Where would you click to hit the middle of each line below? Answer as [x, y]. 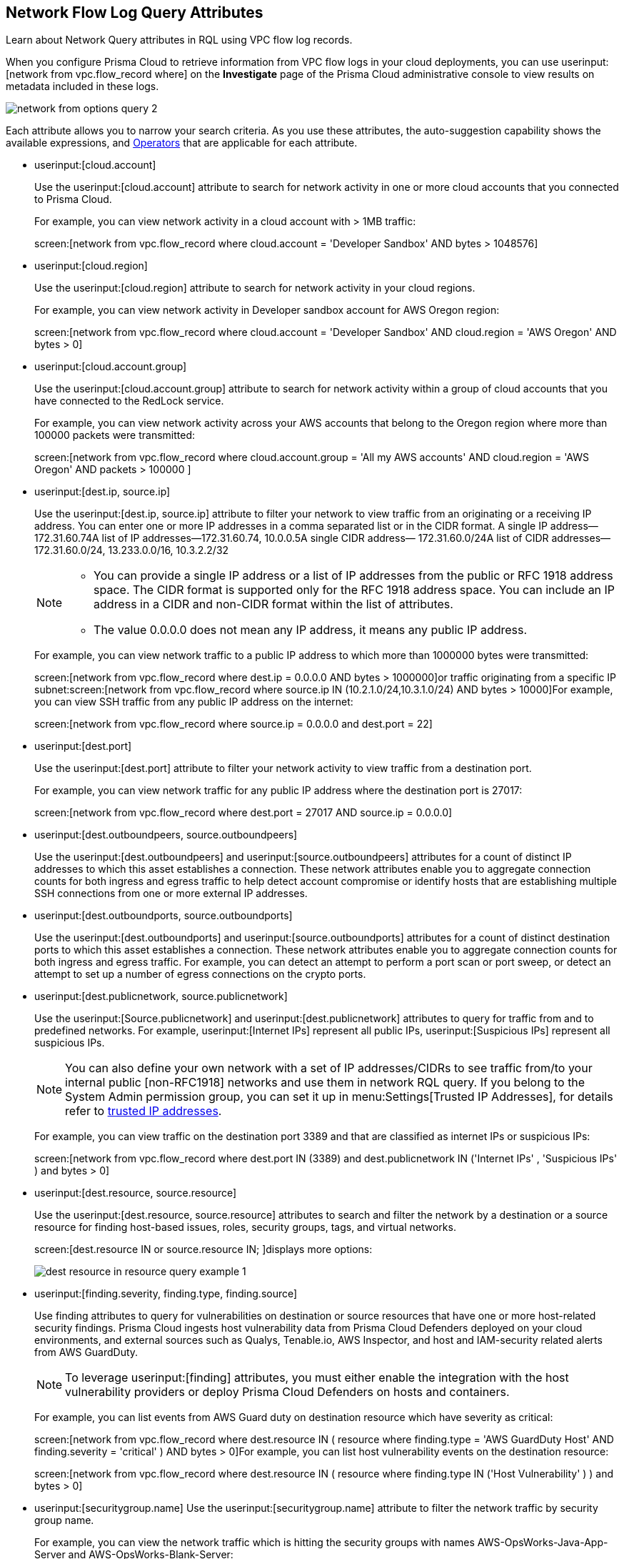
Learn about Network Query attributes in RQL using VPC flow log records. [179, 40]
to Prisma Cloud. [73, 199]
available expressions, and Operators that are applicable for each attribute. [182, 143]
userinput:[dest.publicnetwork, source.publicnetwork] [161, 996]
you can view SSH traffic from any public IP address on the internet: [194, 702]
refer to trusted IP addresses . [144, 1111]
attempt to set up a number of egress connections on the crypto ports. [200, 974]
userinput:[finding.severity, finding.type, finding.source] [166, 1294]
